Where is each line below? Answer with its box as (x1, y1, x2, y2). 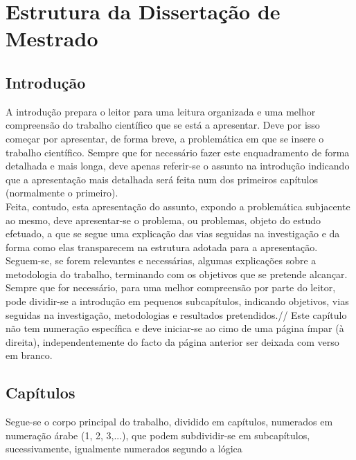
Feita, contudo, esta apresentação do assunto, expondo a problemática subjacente (6, 199, 350, 213)
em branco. (6, 348, 53, 362)
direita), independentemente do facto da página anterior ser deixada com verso (6, 334, 339, 349)
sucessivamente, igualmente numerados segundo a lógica (6, 441, 242, 456)
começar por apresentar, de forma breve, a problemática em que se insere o (6, 131, 324, 145)
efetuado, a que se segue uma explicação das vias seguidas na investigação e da (6, 226, 340, 241)
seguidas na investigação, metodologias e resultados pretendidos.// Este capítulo (6, 307, 347, 322)
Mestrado (6, 24, 98, 53)
